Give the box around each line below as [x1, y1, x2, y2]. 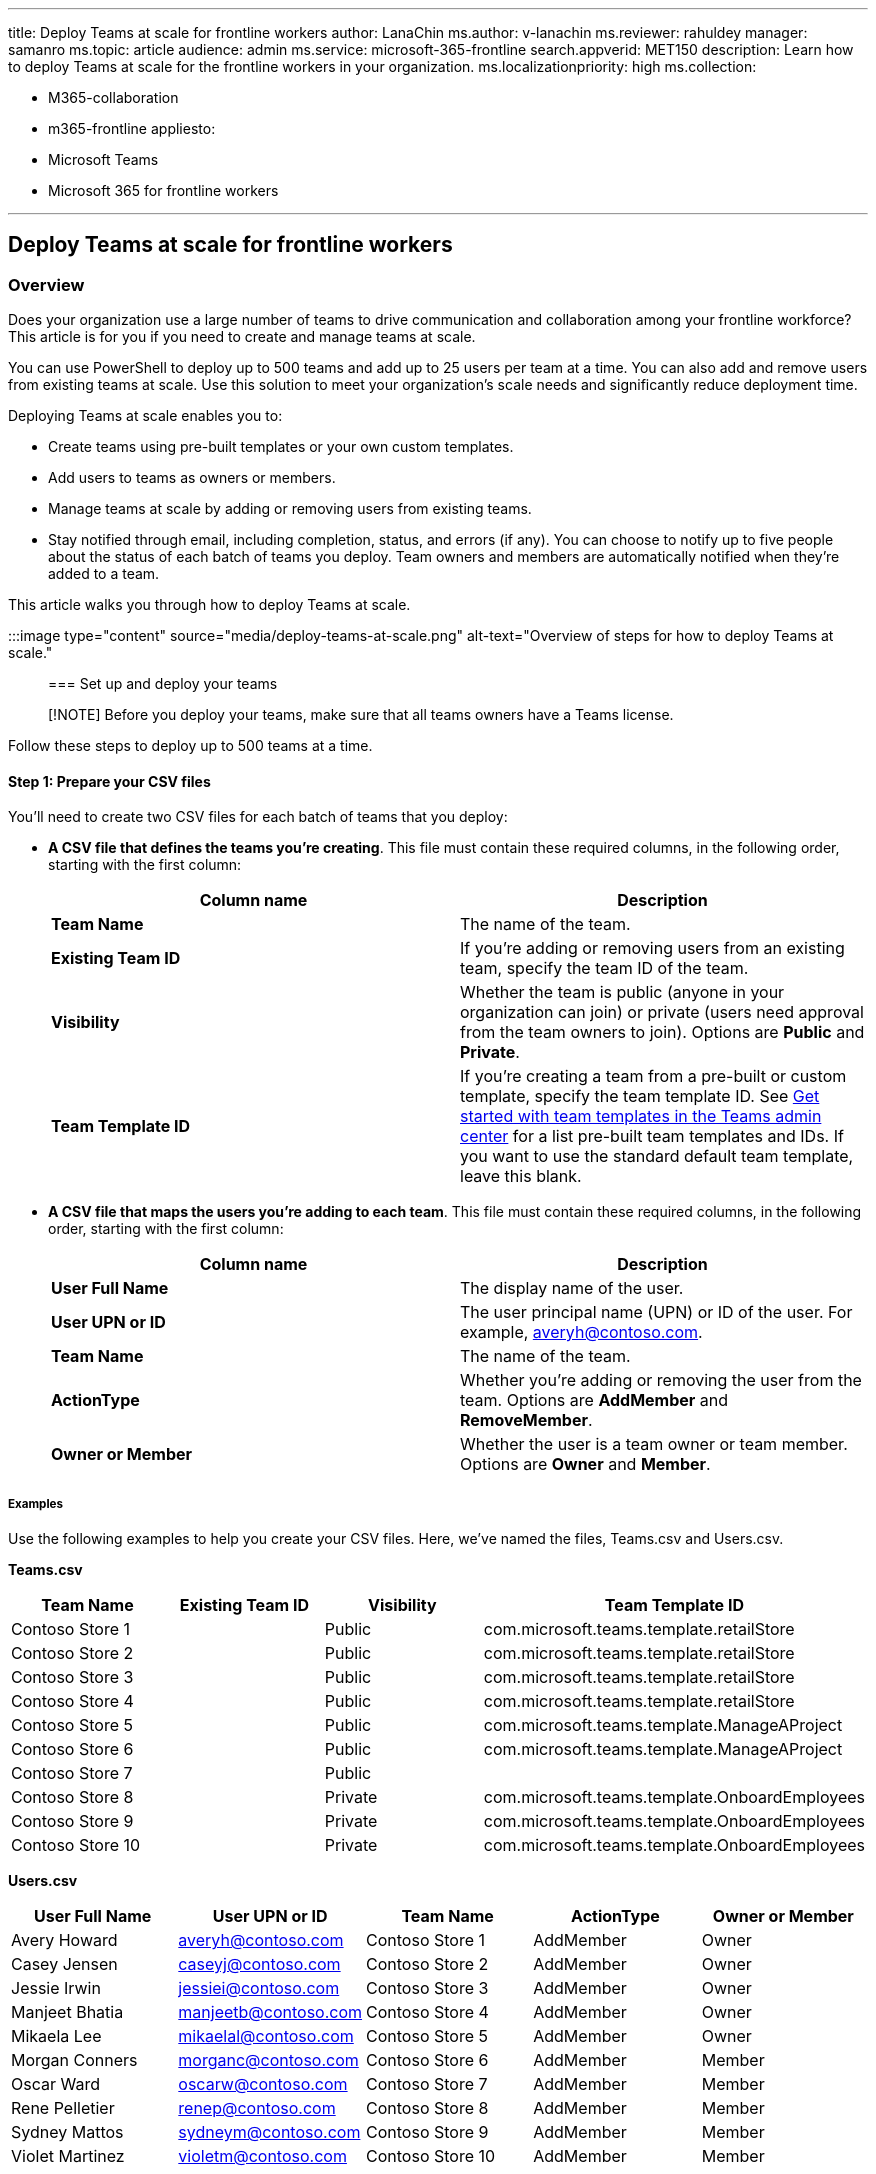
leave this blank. [460, 1166, 582, 1187]
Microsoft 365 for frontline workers [48, 182, 279, 199]
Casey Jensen [11, 1954, 118, 1975]
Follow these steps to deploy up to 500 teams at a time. [8, 737, 373, 755]
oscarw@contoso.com [178, 2074, 348, 2095]
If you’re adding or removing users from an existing [460, 938, 845, 959]
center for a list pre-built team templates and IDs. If [460, 1126, 844, 1147]
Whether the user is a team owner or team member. [460, 1434, 848, 1455]
